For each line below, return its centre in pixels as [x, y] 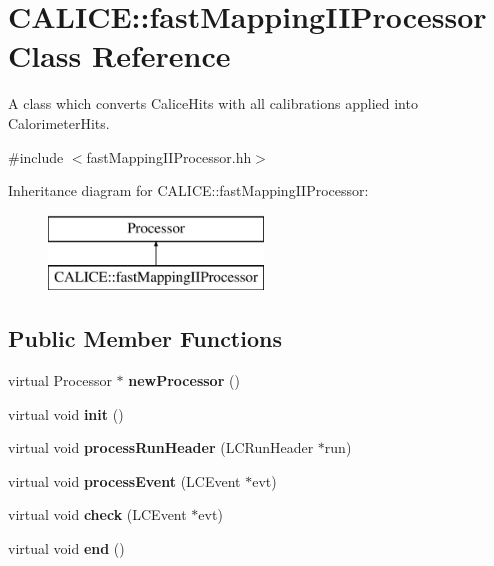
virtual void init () [66, 413]
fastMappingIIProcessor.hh [169, 156]
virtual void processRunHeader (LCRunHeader [161, 447]
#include [36, 156]
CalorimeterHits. [59, 122]
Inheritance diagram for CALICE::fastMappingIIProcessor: [188, 190]
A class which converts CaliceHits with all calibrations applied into [213, 103]
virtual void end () [66, 548]
